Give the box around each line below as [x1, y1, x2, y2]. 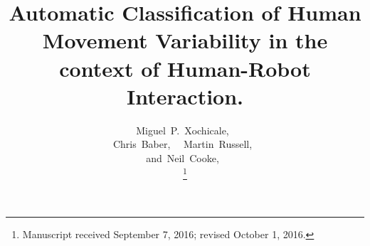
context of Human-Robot [59, 53, 311, 82]
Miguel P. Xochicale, [136, 122, 229, 137]
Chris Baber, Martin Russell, [112, 137, 253, 151]
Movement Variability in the [42, 26, 328, 55]
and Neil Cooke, [146, 150, 219, 165]
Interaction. [126, 81, 244, 110]
